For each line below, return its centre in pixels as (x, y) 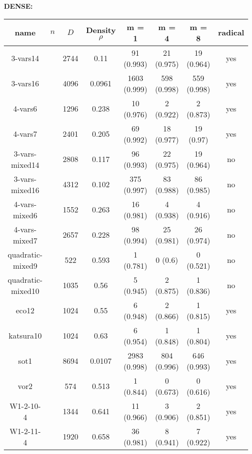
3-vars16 (25, 83)
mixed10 (25, 291)
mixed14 (25, 164)
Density (101, 30)
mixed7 (25, 240)
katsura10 (25, 336)
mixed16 (25, 190)
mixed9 (25, 265)
